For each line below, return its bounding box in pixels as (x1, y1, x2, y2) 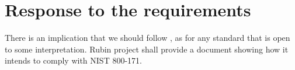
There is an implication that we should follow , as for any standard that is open (5, 32, 290, 44)
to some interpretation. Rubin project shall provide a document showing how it (5, 43, 289, 55)
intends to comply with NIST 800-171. (5, 54, 142, 66)
